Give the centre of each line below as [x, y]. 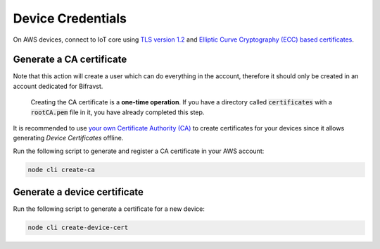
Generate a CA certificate [70, 60]
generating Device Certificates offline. [68, 138]
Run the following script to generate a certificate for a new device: [109, 209]
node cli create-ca [61, 170]
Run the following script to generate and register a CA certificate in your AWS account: [139, 151]
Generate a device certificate [78, 192]
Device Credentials [70, 18]
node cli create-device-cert [78, 228]
